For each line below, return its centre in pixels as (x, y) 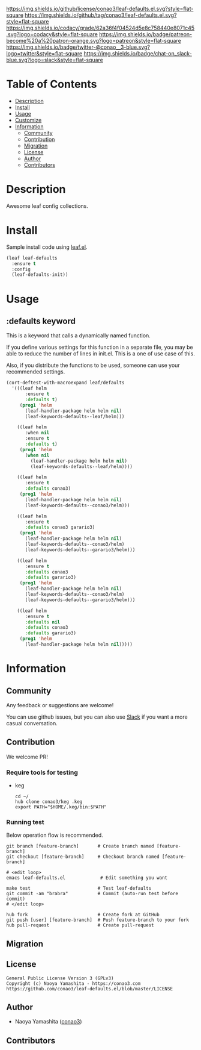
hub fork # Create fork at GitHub (83, 915)
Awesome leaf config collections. (47, 206)
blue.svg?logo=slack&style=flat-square (55, 60)
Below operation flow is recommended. (55, 835)
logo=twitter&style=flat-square (44, 53)
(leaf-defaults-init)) (40, 275)
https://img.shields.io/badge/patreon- (145, 34)
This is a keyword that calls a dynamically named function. (79, 336)
